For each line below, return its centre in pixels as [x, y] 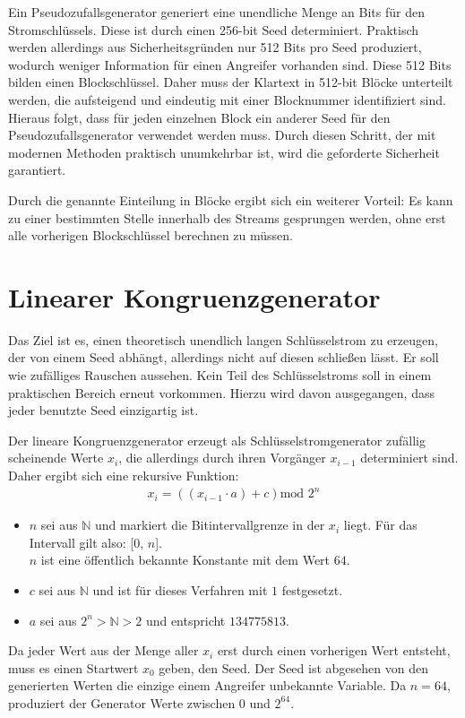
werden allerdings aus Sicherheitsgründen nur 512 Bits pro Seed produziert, [215, 47]
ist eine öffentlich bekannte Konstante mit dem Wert [185, 560]
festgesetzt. [312, 589]
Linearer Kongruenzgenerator [194, 296]
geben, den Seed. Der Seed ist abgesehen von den [293, 667]
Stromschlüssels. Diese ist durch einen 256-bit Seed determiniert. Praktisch [214, 29]
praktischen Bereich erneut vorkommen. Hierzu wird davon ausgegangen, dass [221, 392]
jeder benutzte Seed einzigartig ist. [103, 410]
